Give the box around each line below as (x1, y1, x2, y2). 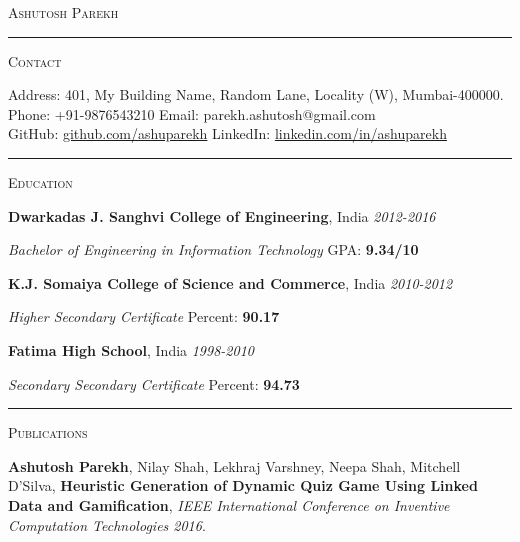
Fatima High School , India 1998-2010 (8, 339, 254, 360)
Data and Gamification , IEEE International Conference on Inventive (8, 494, 450, 515)
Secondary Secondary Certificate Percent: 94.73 (8, 373, 300, 394)
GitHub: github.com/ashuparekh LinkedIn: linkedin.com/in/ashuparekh (8, 123, 447, 144)
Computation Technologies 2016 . (8, 514, 206, 535)
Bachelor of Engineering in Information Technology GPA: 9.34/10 (8, 239, 419, 260)
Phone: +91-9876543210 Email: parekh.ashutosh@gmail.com (8, 103, 376, 124)
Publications (8, 422, 88, 443)
